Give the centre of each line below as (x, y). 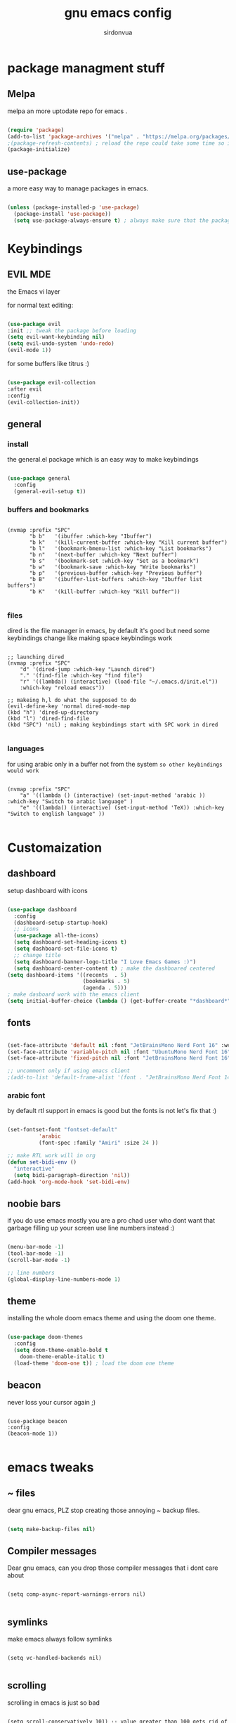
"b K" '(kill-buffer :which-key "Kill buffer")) (105, 592)
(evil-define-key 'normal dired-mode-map (69, 707)
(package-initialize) (39, 150)
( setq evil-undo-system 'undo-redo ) (61, 344)
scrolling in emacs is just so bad (54, 1703)
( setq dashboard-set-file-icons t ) (66, 949)
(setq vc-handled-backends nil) (54, 1658)
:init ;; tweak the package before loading (72, 331)
